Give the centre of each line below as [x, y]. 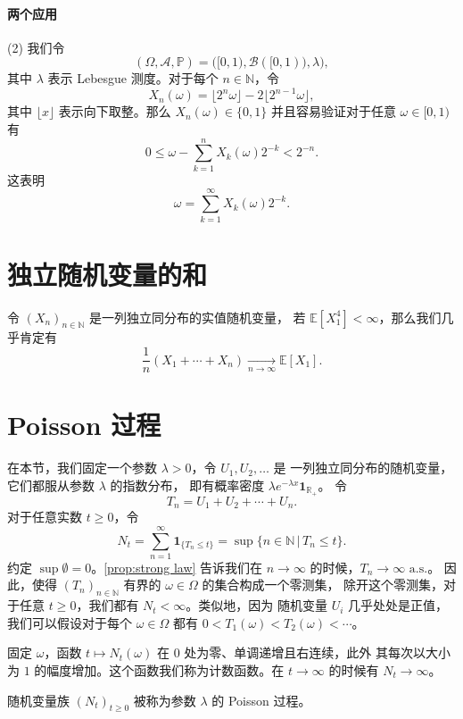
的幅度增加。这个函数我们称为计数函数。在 [159, 670]
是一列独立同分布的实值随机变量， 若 [197, 317]
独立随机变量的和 [107, 274]
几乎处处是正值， [398, 605]
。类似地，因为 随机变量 [256, 605]
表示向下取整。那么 [115, 111]
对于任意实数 [45, 517]
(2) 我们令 [36, 47]
